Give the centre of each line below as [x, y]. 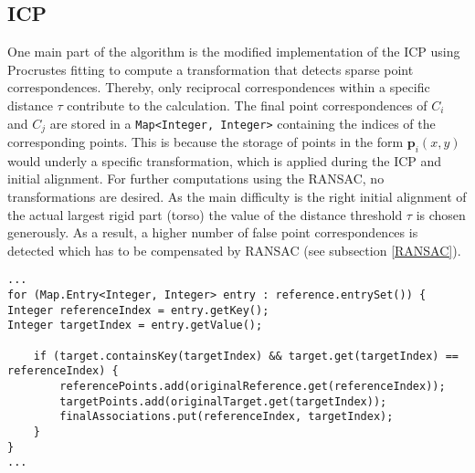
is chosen [441, 214]
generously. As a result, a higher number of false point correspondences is [213, 232]
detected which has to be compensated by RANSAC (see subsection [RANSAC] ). [234, 250]
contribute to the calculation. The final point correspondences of [247, 105]
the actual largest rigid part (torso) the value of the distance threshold [205, 214]
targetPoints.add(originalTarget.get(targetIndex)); [223, 401]
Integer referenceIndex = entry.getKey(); [138, 310]
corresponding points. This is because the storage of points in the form [206, 142]
